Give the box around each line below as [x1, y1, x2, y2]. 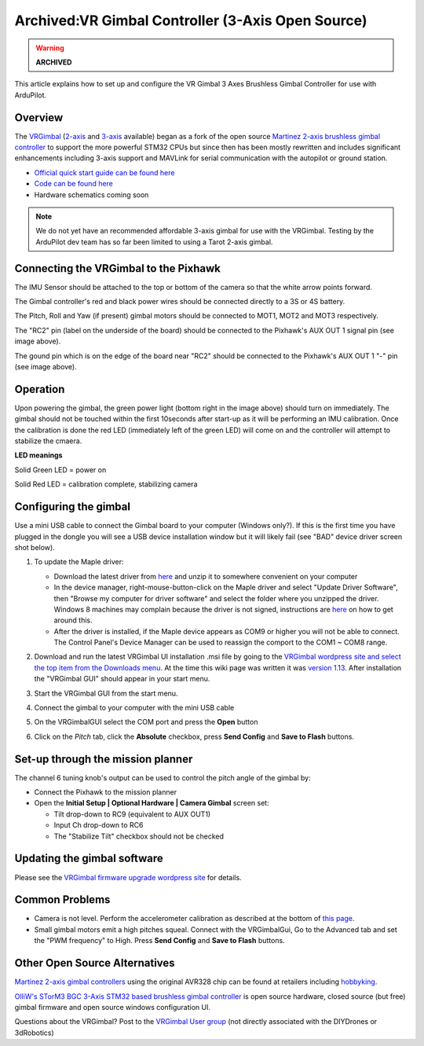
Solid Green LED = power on [14, 464, 107, 475]
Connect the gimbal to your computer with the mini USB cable [34, 703, 235, 713]
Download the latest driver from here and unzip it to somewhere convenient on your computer [53, 571, 358, 581]
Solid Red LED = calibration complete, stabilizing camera [14, 479, 198, 489]
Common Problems [14, 893, 111, 907]
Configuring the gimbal [14, 500, 131, 514]
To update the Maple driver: [34, 557, 125, 567]
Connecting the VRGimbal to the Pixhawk [14, 262, 221, 275]
